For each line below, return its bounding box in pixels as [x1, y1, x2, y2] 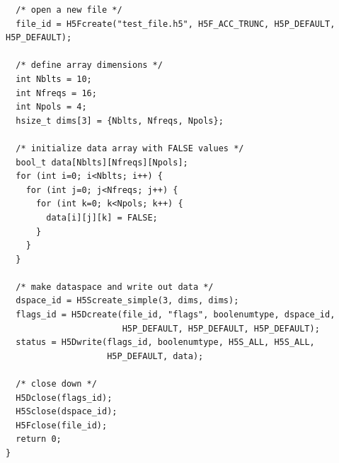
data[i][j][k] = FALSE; [46, 212, 158, 223]
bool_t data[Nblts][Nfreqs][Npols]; [16, 157, 188, 168]
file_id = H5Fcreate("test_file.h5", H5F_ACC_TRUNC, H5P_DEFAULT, [16, 18, 335, 29]
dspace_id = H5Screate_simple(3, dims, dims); [16, 295, 239, 306]
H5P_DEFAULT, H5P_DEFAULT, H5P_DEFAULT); [122, 323, 320, 334]
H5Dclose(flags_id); [16, 392, 113, 403]
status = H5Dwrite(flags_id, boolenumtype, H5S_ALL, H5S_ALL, [16, 337, 315, 348]
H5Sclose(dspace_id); [16, 406, 117, 417]
